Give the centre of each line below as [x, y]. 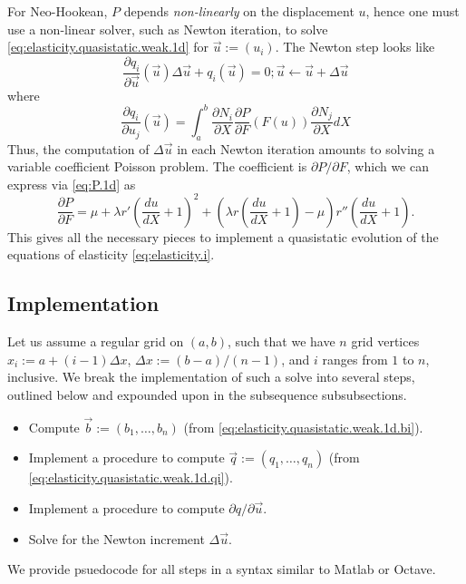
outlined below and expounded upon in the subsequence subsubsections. [207, 395]
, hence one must [413, 11]
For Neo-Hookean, [58, 11]
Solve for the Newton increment [116, 538]
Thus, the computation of [78, 148]
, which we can [388, 166]
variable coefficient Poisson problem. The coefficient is [157, 166]
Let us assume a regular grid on [96, 341]
